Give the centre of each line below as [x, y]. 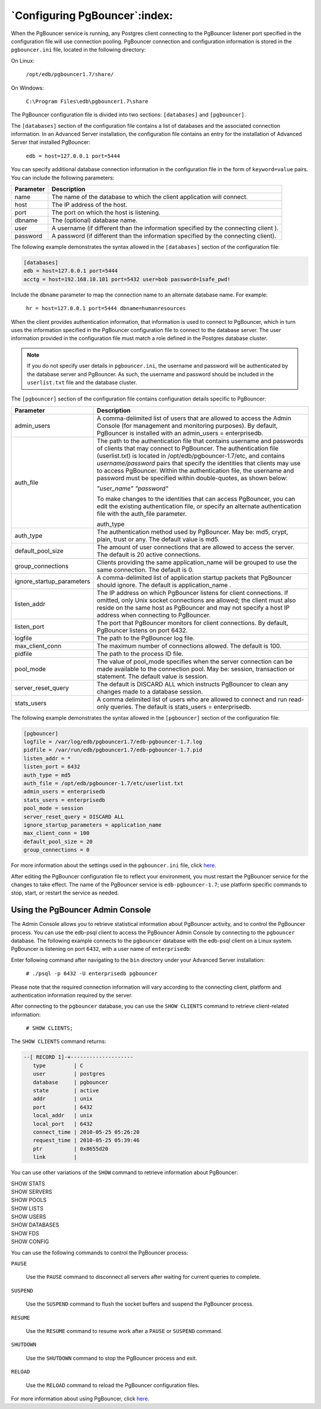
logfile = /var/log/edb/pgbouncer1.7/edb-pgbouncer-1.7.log [113, 742]
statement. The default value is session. [152, 676]
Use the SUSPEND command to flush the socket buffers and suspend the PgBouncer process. [140, 1304]
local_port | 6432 [63, 1124]
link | [55, 1157]
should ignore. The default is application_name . [164, 585]
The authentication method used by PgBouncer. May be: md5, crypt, [192, 532]
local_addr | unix [63, 1115]
